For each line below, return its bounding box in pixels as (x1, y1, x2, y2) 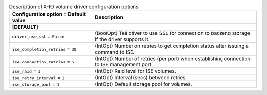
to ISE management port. (94, 62, 153, 68)
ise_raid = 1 (12, 68, 41, 75)
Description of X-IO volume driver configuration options (9, 3, 139, 10)
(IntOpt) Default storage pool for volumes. (94, 81, 192, 88)
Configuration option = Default (12, 11, 86, 18)
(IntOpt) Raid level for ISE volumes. (94, 68, 177, 75)
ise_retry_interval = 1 (12, 74, 65, 81)
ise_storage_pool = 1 (12, 81, 60, 88)
